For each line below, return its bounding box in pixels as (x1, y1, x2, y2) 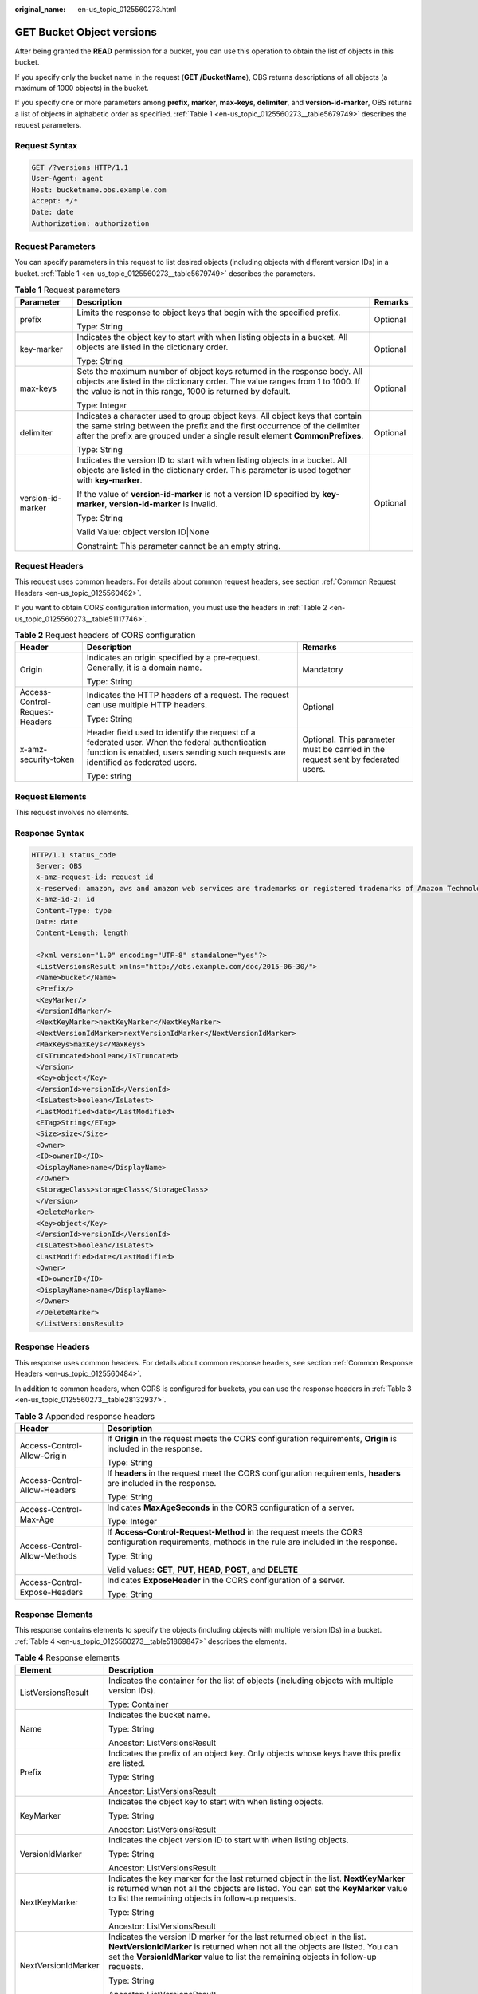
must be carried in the (302, 744, 386, 755)
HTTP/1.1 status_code (31, 850, 116, 859)
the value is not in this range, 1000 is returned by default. (76, 385, 291, 396)
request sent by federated (302, 754, 400, 765)
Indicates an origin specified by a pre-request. (86, 652, 261, 664)
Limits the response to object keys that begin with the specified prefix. (76, 307, 341, 318)
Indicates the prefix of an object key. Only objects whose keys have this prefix (108, 1748, 402, 1759)
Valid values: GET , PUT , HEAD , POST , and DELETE (107, 1564, 299, 1575)
